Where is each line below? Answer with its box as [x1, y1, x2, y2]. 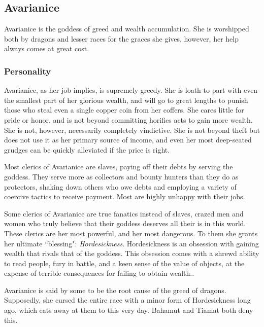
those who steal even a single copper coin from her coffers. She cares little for [4, 104, 244, 115]
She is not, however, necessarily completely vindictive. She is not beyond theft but [4, 124, 260, 135]
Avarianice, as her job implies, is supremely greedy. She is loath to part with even [4, 85, 258, 95]
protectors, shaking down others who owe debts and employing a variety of [4, 181, 237, 192]
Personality [4, 64, 51, 77]
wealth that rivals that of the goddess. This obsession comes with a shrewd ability [4, 248, 259, 259]
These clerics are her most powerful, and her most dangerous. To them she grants [4, 228, 258, 238]
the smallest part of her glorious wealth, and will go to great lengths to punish [4, 94, 248, 105]
